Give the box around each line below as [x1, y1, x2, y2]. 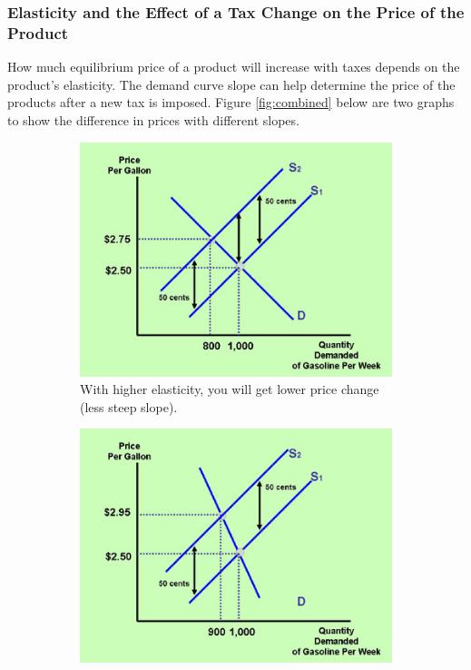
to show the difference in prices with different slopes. [7, 110, 299, 129]
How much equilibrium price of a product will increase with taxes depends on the [7, 57, 460, 76]
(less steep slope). [80, 397, 178, 416]
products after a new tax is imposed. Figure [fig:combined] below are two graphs [7, 93, 455, 112]
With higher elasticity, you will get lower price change [80, 379, 379, 399]
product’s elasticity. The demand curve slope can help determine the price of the [7, 74, 456, 94]
